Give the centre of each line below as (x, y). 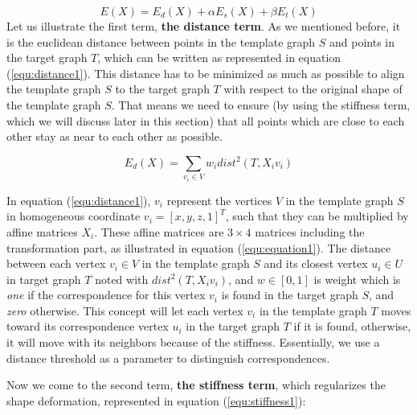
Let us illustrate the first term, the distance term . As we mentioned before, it (204, 26)
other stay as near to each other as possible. (114, 136)
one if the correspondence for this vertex (106, 295)
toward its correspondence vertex (88, 326)
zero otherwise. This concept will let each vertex (125, 310)
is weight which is (357, 279)
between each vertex (56, 263)
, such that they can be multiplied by (317, 216)
